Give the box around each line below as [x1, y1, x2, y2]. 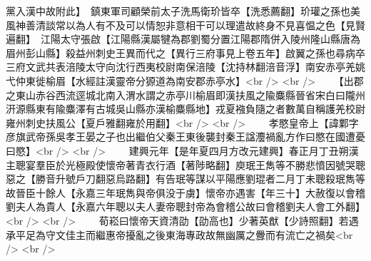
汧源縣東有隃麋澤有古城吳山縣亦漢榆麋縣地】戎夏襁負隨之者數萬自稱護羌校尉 [6, 101, 365, 116]
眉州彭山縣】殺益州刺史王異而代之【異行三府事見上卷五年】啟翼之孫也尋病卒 [6, 45, 365, 60]
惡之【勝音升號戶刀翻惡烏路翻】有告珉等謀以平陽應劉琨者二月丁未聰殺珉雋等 [6, 171, 365, 186]
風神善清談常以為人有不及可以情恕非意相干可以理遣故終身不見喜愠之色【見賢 [6, 17, 365, 32]
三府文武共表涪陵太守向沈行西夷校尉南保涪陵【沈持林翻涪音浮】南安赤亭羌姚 [6, 59, 365, 74]
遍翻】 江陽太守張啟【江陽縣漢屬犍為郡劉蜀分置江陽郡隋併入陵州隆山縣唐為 [6, 31, 360, 46]
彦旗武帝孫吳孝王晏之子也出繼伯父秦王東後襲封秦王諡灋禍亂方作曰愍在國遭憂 [6, 129, 365, 144]
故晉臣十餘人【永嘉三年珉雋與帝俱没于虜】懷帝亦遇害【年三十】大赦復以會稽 [6, 185, 365, 200]
